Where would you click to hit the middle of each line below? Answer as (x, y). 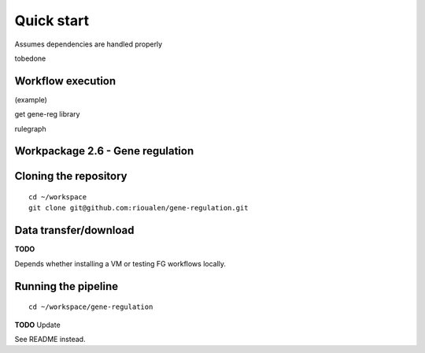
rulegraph (30, 128)
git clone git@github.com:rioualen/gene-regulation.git (139, 208)
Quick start (52, 20)
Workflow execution (65, 81)
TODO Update (37, 325)
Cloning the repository (71, 176)
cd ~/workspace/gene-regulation (91, 307)
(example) (31, 99)
